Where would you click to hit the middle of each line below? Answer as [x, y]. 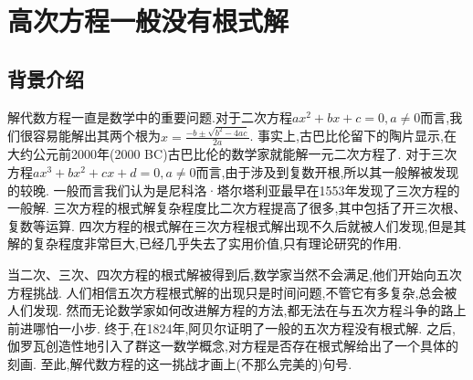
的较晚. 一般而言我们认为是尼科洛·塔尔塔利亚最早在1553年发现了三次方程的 [234, 190]
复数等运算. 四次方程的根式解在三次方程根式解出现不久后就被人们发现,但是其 [237, 225]
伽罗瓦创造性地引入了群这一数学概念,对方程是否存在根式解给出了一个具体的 [233, 346]
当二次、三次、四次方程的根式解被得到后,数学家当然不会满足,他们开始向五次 [235, 274]
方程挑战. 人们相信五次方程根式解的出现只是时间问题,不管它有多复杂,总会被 [232, 292]
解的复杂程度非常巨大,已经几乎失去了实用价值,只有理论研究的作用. [205, 243]
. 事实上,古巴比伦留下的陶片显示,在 [353, 136]
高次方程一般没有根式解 [148, 21]
